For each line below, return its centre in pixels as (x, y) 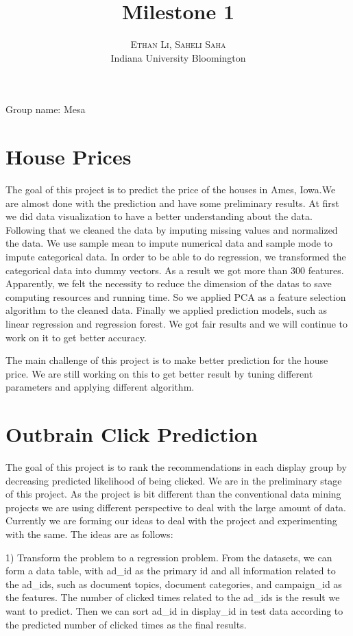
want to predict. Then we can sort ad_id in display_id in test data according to (174, 611)
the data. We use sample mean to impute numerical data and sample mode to (169, 243)
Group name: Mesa (46, 109)
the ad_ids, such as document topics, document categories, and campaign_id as (174, 584)
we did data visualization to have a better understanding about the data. (159, 216)
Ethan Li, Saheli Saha (178, 44)
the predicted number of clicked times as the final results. (126, 624)
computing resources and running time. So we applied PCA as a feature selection (176, 296)
